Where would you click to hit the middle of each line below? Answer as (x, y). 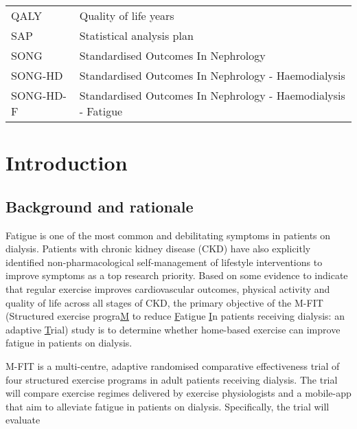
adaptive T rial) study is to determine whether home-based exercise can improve (173, 329)
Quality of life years (127, 15)
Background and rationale (100, 206)
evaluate (23, 420)
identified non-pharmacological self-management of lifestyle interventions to (164, 262)
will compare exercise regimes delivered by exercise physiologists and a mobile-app (178, 393)
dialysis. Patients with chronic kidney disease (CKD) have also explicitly (158, 249)
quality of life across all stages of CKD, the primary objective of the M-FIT (164, 302)
